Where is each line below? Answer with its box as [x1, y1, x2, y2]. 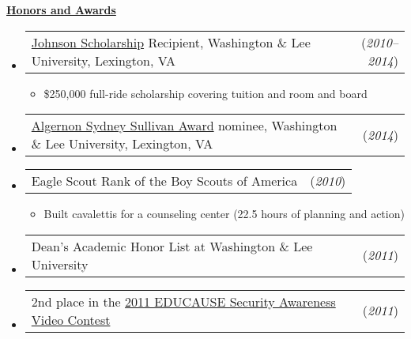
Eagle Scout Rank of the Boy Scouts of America [31, 171, 298, 190]
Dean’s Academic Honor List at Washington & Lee [31, 236, 313, 255]
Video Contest [31, 310, 111, 329]
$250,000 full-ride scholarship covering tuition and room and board [43, 85, 368, 101]
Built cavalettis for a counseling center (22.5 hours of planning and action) [43, 205, 405, 222]
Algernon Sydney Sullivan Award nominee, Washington [31, 116, 337, 135]
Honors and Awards [6, 2, 116, 17]
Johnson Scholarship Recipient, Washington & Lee [31, 32, 311, 51]
